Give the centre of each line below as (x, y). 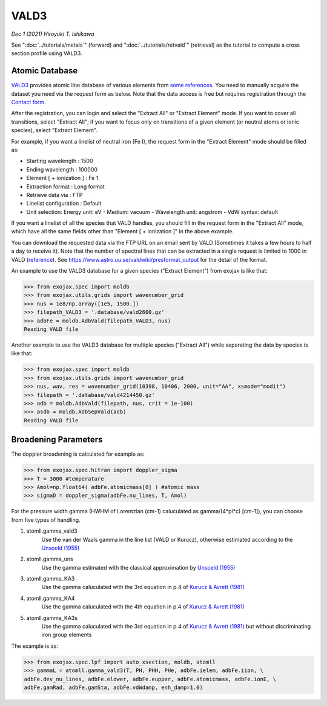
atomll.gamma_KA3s (52, 618)
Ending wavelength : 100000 (62, 169)
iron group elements (67, 635)
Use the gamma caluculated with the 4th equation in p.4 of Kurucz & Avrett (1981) (143, 607)
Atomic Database (45, 71)
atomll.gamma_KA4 (51, 598)
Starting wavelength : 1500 (60, 161)
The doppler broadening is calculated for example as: (78, 454)
